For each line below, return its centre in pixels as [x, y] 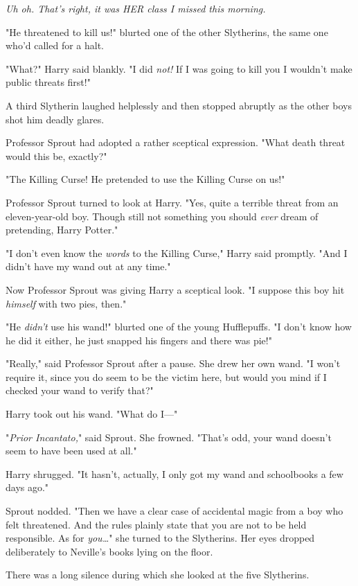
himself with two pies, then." [66, 303]
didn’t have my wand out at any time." [88, 266]
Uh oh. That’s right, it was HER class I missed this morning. [136, 8]
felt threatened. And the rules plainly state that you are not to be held [156, 524]
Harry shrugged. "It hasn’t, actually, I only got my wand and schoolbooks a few [174, 473]
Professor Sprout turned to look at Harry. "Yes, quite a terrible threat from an [172, 202]
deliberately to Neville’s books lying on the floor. [109, 551]
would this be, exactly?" [56, 156]
